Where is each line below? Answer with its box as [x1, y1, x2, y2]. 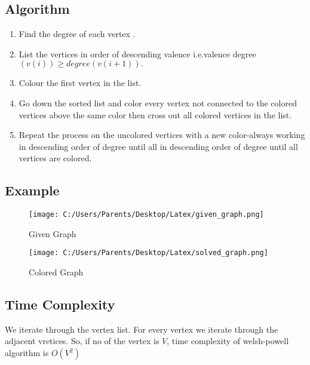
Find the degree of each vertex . [19, 27, 136, 40]
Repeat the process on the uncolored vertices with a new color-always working [19, 128, 305, 141]
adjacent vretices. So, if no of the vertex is [5, 335, 159, 347]
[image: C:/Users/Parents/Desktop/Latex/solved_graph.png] [29, 249, 268, 257]
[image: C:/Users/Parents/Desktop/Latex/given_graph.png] [29, 210, 264, 219]
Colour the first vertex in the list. [19, 76, 142, 89]
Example [5, 181, 60, 200]
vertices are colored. [19, 152, 92, 164]
